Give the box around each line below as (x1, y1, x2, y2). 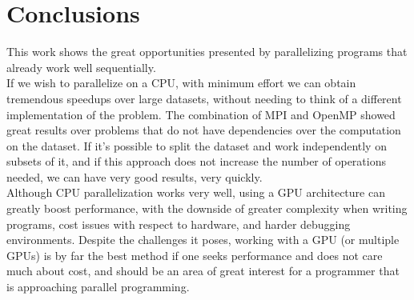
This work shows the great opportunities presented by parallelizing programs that (6, 43, 408, 60)
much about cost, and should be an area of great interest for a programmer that (6, 262, 400, 279)
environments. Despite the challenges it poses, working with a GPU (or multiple (6, 231, 400, 248)
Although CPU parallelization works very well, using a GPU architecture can (6, 184, 385, 201)
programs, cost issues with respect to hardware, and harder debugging (6, 215, 351, 232)
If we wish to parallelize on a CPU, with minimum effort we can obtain (6, 74, 356, 91)
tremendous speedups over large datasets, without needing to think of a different (6, 90, 402, 106)
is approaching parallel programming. (6, 278, 190, 295)
